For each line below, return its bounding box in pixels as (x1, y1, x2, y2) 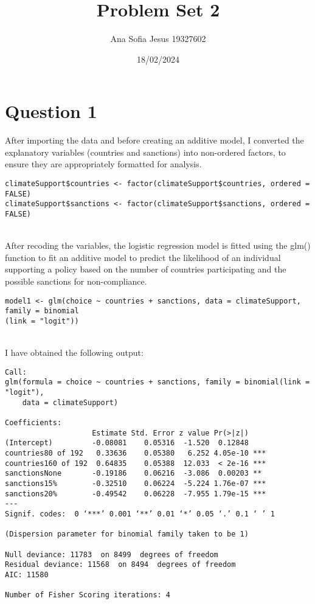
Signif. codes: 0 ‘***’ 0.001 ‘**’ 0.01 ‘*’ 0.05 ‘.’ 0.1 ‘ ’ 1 (5, 509, 275, 518)
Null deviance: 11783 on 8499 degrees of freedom (5, 550, 218, 559)
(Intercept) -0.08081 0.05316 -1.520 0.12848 (5, 439, 249, 448)
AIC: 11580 (5, 570, 49, 579)
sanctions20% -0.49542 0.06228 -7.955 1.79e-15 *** (5, 489, 266, 498)
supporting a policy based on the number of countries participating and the (5, 263, 286, 276)
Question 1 (5, 99, 97, 123)
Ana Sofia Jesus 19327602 (110, 32, 206, 45)
